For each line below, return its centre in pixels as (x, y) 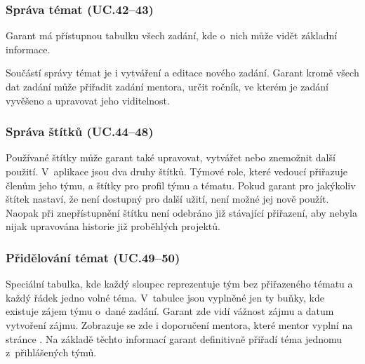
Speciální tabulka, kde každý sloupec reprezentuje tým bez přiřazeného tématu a (179, 284)
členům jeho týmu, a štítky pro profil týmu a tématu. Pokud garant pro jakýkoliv (181, 185)
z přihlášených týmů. (51, 352)
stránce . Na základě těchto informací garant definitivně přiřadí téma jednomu (174, 338)
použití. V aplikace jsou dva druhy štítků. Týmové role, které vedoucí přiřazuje (177, 171)
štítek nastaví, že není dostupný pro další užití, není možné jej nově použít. (167, 199)
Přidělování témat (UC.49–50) (93, 257)
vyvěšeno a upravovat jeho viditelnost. (88, 100)
